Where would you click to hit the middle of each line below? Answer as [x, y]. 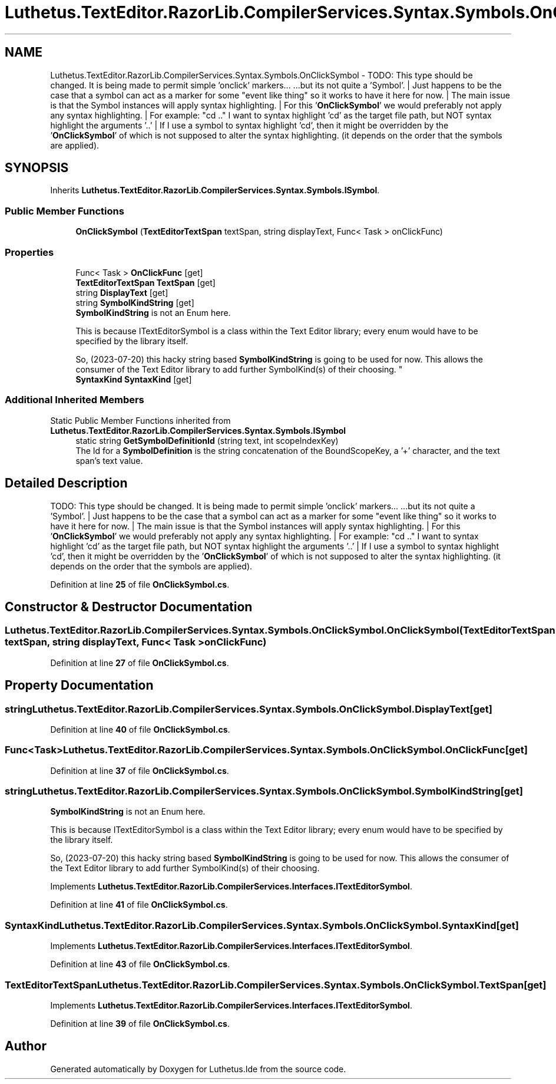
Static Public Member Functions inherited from [140, 420]
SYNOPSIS [37, 168]
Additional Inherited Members [75, 400]
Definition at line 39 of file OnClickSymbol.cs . [140, 1023]
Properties [29, 252]
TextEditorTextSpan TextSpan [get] [145, 282]
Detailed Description [66, 483]
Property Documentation [79, 686]
